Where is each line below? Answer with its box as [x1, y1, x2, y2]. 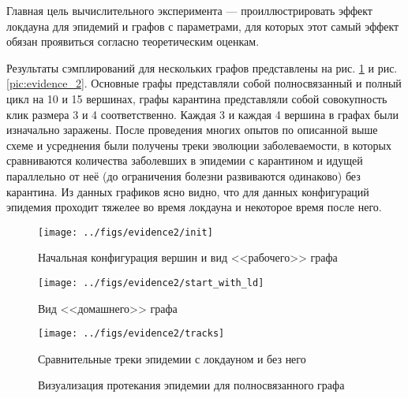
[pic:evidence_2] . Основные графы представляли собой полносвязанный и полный [6, 75, 402, 91]
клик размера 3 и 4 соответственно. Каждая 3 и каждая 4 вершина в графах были [6, 106, 399, 122]
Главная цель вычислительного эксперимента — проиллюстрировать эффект [6, 2, 372, 18]
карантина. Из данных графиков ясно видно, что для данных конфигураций [6, 183, 369, 199]
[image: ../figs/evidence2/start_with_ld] [38, 277, 264, 288]
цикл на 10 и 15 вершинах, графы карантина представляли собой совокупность [6, 90, 387, 106]
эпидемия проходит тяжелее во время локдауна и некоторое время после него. [6, 199, 382, 215]
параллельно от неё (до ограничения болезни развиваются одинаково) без [6, 167, 361, 184]
